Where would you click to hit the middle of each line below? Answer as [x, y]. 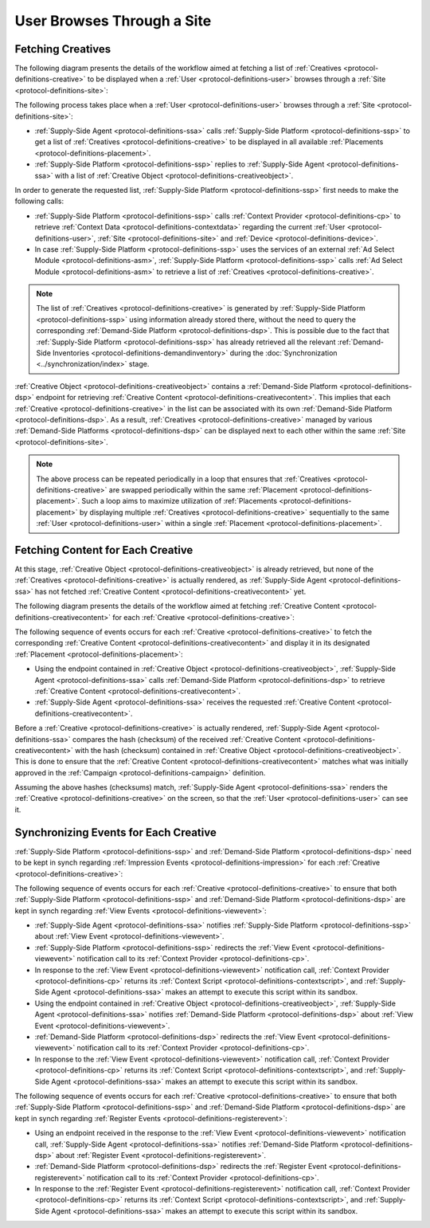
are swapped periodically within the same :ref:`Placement [203, 489]
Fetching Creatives [63, 49]
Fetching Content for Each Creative [104, 550]
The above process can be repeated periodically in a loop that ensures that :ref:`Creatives [184, 479]
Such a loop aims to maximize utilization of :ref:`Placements [180, 501]
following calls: [39, 201]
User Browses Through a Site [113, 21]
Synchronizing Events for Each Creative [115, 832]
